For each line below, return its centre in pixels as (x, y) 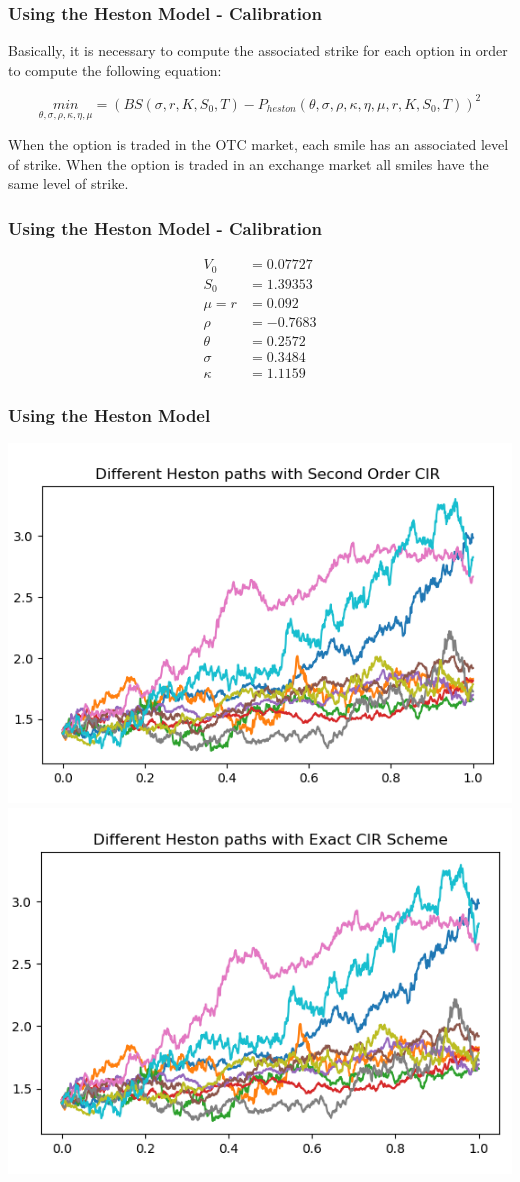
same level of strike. (68, 183)
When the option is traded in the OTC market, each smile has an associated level (258, 144)
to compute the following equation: (115, 69)
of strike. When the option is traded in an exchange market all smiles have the (248, 163)
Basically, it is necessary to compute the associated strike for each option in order (258, 50)
